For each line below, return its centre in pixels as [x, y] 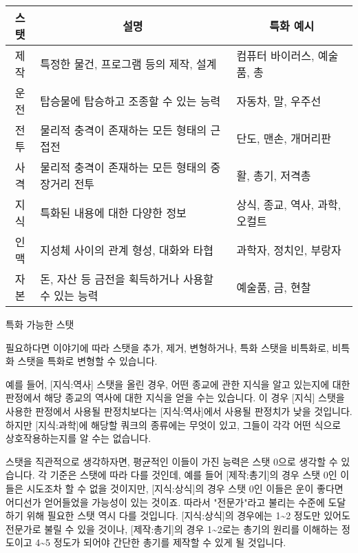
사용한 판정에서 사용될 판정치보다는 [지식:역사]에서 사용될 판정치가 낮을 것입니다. [179, 411]
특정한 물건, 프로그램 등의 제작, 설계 [128, 64]
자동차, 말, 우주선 [279, 101]
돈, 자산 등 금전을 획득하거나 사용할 [127, 279]
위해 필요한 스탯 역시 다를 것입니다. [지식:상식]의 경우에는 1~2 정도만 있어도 [188, 515]
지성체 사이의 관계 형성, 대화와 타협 [127, 250]
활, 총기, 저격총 [274, 175]
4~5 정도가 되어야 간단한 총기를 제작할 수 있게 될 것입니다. [161, 542]
